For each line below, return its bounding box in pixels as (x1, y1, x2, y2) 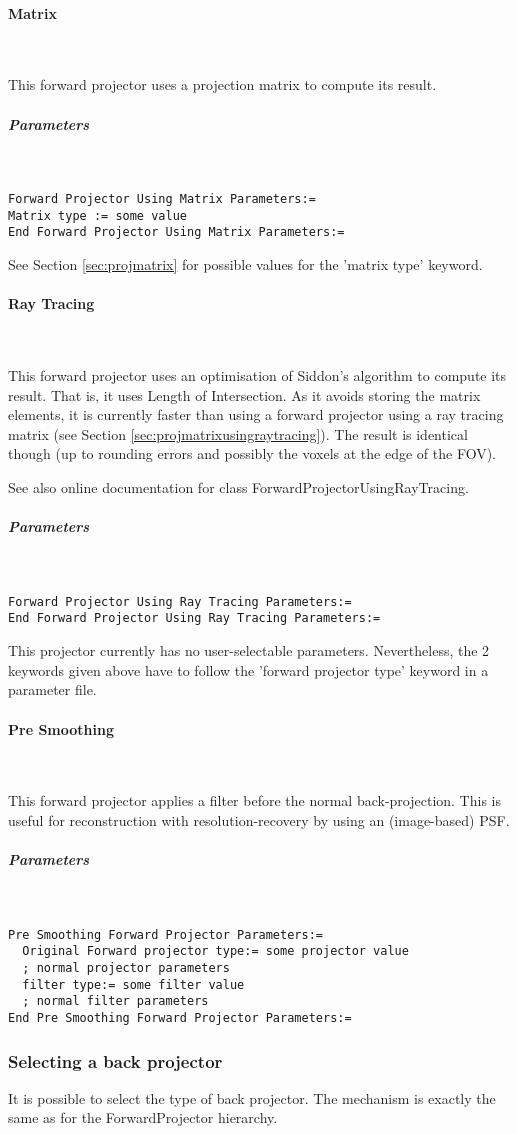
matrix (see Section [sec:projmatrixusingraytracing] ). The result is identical (8, 423, 468, 444)
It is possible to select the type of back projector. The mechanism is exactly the (8, 1087, 496, 1108)
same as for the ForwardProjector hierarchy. (8, 1107, 278, 1128)
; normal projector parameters (22, 960, 230, 975)
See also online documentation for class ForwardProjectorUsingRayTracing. (8, 477, 469, 498)
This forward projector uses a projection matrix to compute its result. (8, 74, 437, 95)
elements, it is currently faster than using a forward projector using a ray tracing (8, 404, 504, 425)
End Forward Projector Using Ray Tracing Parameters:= (8, 611, 381, 626)
